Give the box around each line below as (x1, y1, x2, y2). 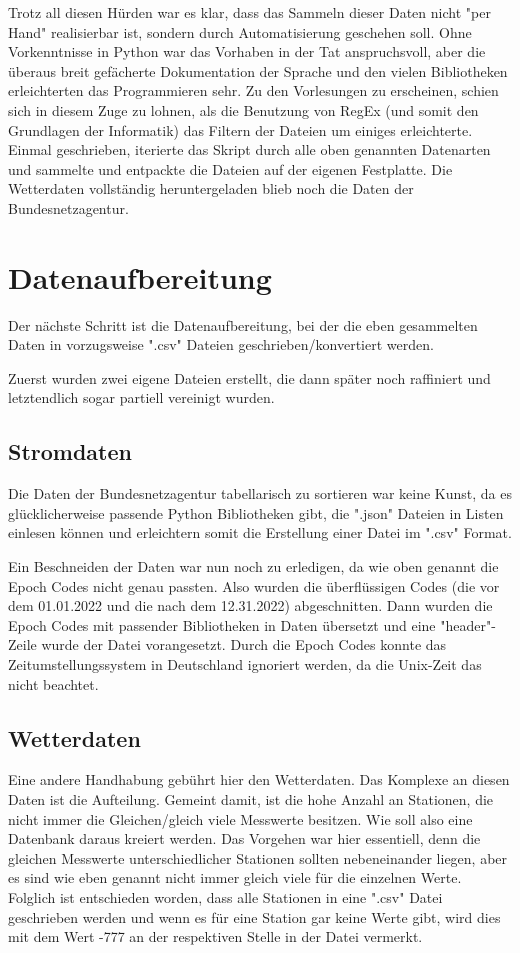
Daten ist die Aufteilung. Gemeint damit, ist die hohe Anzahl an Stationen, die (8, 788, 494, 809)
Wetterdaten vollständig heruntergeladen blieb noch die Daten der (8, 178, 414, 199)
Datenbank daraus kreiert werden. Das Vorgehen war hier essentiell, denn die (8, 828, 481, 849)
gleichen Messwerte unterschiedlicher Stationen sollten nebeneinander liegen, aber (8, 847, 508, 868)
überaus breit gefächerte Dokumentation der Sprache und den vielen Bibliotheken (8, 60, 508, 81)
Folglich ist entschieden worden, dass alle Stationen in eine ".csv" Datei (8, 886, 443, 907)
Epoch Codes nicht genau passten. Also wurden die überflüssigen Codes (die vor (8, 575, 500, 596)
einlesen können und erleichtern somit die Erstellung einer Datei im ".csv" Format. (8, 522, 512, 543)
